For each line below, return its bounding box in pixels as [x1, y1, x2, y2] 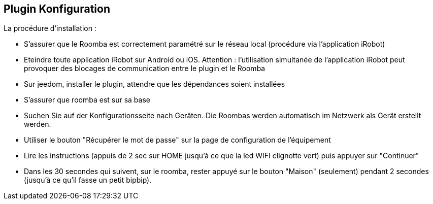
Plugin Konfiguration [4, 3, 110, 15]
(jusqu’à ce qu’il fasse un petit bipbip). [24, 176, 152, 185]
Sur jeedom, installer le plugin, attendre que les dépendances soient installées [24, 80, 285, 89]
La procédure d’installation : [4, 24, 96, 33]
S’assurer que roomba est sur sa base [24, 95, 150, 105]
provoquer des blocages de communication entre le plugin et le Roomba [24, 64, 265, 73]
